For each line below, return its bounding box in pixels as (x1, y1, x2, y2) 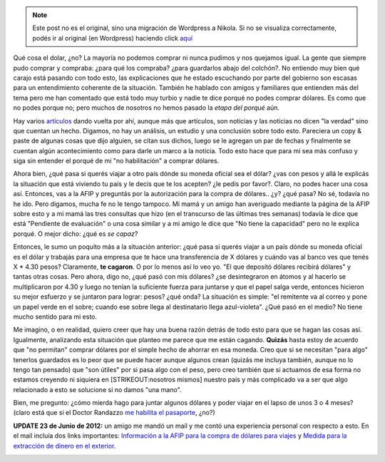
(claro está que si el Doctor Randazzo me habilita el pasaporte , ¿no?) (13, 409, 215, 417)
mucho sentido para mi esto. (13, 312, 98, 321)
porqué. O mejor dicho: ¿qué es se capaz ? (13, 229, 138, 238)
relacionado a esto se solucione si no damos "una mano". (13, 385, 182, 394)
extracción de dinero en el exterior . (13, 441, 116, 450)
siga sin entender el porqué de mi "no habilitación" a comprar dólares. (13, 157, 220, 165)
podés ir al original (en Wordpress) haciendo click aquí (32, 34, 192, 42)
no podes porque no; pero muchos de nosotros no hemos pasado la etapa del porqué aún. (13, 103, 279, 112)
